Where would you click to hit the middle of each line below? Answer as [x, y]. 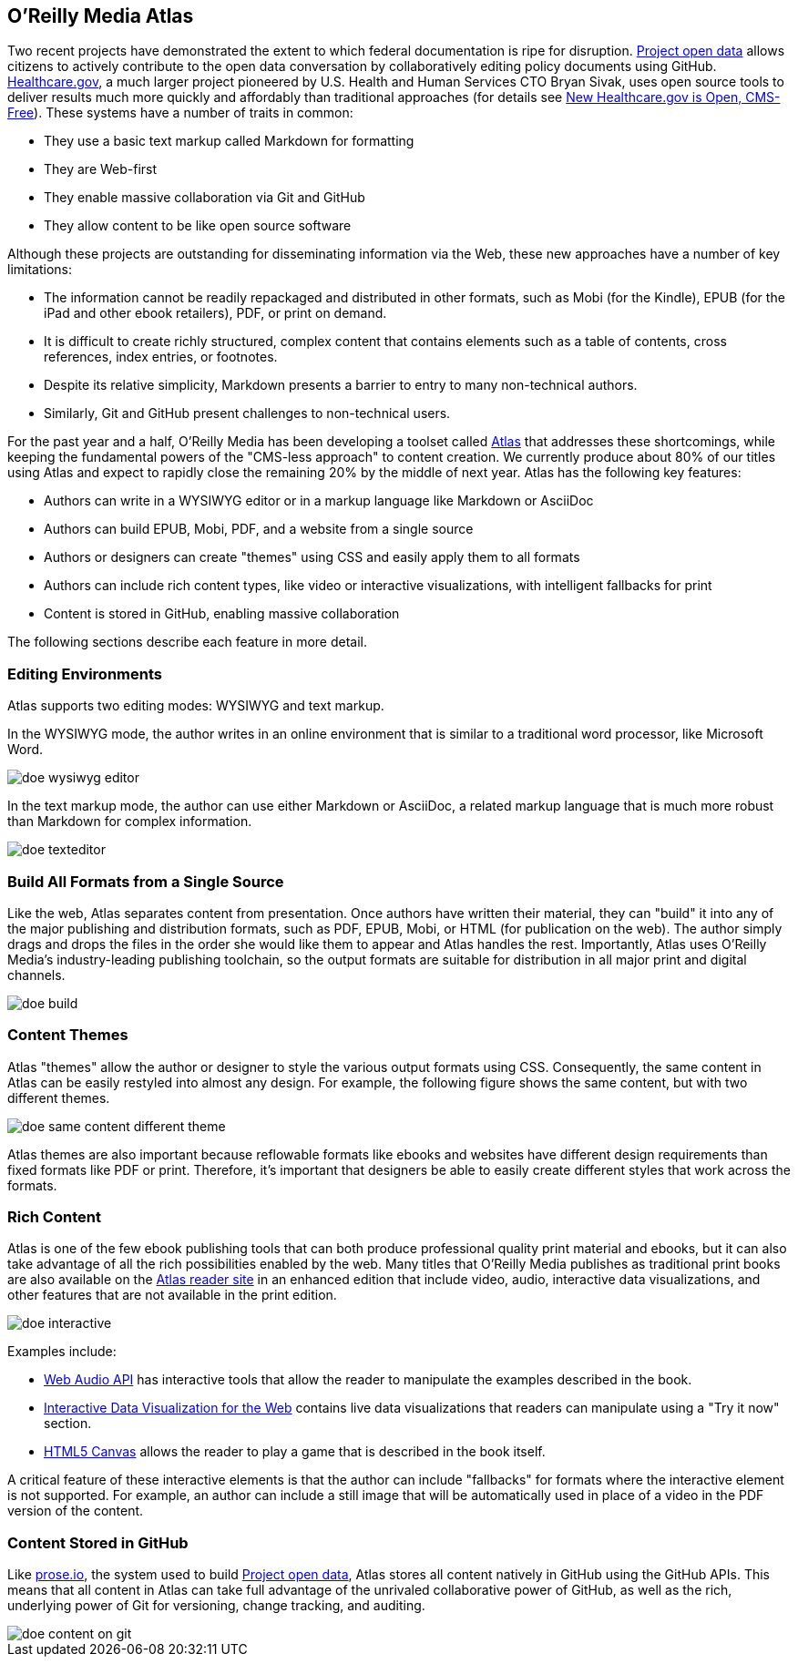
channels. [36, 975]
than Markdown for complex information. [130, 822]
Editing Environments [85, 674]
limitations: [40, 270]
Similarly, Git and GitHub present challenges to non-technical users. [247, 413]
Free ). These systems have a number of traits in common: [180, 113]
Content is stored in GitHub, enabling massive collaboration [222, 614]
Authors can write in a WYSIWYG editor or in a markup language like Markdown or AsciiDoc [319, 501]
